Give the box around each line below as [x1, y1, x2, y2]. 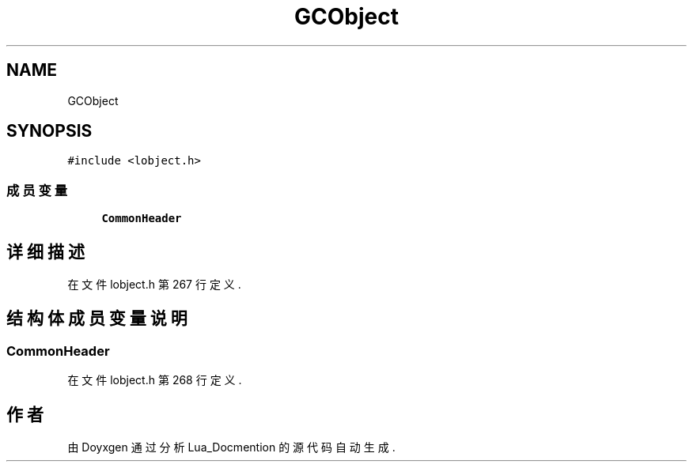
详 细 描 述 [6, 241, 85, 262]
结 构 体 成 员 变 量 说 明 [6, 308, 187, 329]
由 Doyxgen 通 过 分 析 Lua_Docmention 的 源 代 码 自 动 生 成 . [67, 440, 396, 455]
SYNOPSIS [6, 121, 93, 142]
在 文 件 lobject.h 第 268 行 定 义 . [67, 373, 242, 387]
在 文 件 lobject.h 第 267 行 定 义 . [67, 277, 241, 292]
